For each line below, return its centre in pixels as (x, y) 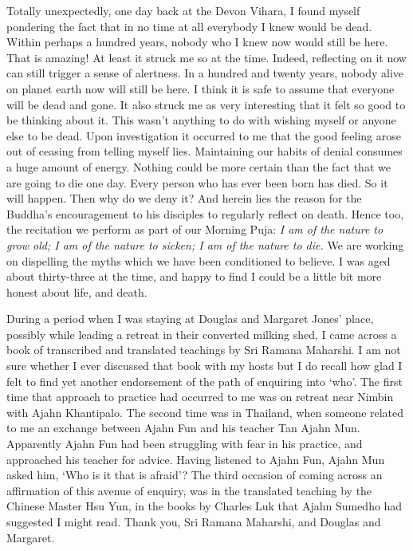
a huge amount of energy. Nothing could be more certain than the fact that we (199, 166)
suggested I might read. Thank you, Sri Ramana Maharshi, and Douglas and (194, 521)
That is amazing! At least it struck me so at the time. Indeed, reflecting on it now (206, 57)
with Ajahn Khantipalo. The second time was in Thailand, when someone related (205, 412)
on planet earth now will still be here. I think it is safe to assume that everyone (201, 88)
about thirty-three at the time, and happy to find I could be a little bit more (194, 276)
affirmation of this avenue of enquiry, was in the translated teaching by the (189, 490)
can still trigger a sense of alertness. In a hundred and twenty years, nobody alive (205, 73)
